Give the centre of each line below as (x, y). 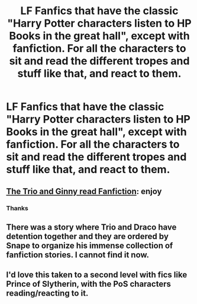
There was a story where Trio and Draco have (91, 227)
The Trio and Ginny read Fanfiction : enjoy (84, 191)
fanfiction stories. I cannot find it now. (78, 255)
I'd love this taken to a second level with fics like (97, 275)
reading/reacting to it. (47, 293)
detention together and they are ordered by (87, 236)
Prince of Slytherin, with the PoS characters (89, 284)
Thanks (17, 208)
